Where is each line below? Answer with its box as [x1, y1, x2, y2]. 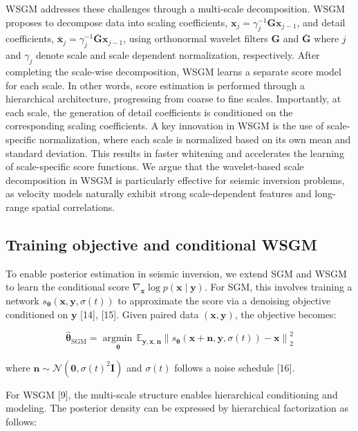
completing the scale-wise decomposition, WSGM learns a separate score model [6, 64, 341, 78]
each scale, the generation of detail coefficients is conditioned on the [6, 104, 293, 119]
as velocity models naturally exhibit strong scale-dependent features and [6, 186, 312, 201]
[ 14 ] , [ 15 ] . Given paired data [80, 306, 199, 321]
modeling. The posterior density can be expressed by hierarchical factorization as [6, 401, 349, 415]
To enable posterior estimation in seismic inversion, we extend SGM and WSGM [6, 266, 347, 280]
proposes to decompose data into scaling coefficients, [6, 15, 228, 29]
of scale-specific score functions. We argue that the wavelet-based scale [6, 159, 304, 174]
